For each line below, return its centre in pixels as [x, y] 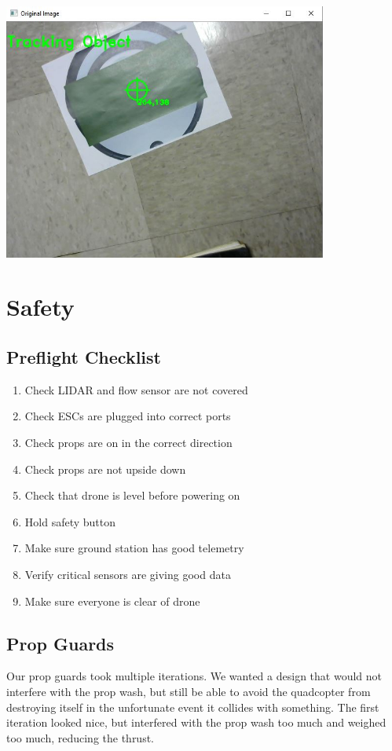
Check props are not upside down [105, 469]
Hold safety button [70, 521]
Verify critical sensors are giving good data [128, 574]
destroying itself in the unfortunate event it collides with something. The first [193, 707]
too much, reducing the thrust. [81, 737]
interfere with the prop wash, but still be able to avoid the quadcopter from [189, 691]
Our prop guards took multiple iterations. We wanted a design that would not [194, 676]
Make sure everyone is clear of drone [112, 601]
